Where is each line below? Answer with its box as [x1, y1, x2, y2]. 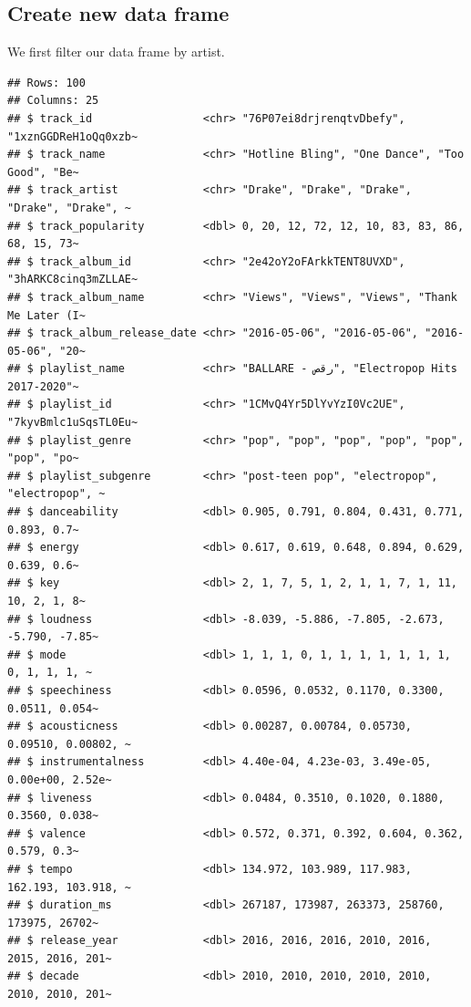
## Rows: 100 [7, 76, 86, 89]
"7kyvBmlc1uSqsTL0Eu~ [7, 416, 138, 430]
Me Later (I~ [7, 308, 86, 322]
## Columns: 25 [7, 94, 99, 108]
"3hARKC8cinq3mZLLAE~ [7, 273, 138, 286]
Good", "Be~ [7, 165, 79, 179]
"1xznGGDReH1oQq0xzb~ [7, 130, 138, 143]
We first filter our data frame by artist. [7, 42, 225, 61]
